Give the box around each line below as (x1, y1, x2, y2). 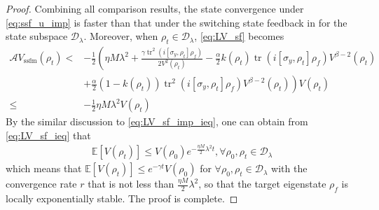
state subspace (6, 29, 68, 43)
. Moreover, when (83, 29, 158, 43)
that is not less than (88, 176, 174, 191)
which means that (6, 161, 82, 176)
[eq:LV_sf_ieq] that (6, 127, 91, 142)
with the (271, 161, 308, 176)
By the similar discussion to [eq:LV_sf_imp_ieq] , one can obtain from (6, 114, 308, 129)
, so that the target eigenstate (198, 176, 326, 191)
